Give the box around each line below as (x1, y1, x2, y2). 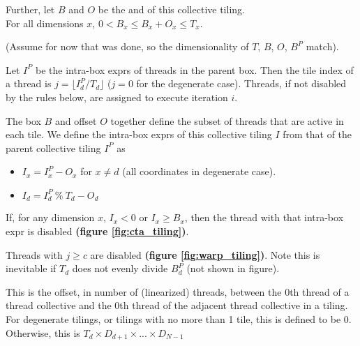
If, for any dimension (6, 210, 95, 225)
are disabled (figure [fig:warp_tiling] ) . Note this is (90, 247, 320, 262)
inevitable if (6, 261, 57, 276)
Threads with (6, 247, 63, 262)
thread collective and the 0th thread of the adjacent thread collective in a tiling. (6, 298, 348, 313)
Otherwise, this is (6, 325, 80, 340)
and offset (54, 113, 97, 128)
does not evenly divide (72, 261, 168, 276)
